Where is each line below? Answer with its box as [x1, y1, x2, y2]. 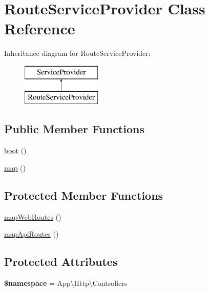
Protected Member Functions [4, 187, 163, 203]
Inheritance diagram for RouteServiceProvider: [4, 48, 151, 58]
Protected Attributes [4, 254, 118, 269]
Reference [4, 18, 75, 39]
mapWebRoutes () [4, 211, 61, 222]
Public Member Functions [4, 121, 144, 137]
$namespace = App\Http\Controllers [4, 278, 128, 288]
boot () [4, 145, 27, 156]
